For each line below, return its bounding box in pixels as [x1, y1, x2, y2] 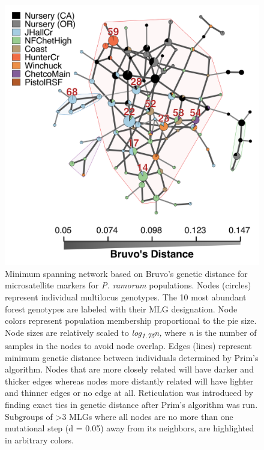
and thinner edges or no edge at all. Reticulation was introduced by [5, 386, 253, 399]
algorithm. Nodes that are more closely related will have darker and [5, 363, 254, 376]
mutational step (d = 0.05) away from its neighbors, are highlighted [5, 422, 254, 434]
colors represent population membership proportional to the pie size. [5, 314, 257, 327]
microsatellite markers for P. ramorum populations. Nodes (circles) [5, 279, 251, 291]
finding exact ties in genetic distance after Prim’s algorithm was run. [5, 398, 258, 410]
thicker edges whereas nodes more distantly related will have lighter [5, 374, 254, 387]
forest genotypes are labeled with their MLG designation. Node [5, 302, 238, 315]
